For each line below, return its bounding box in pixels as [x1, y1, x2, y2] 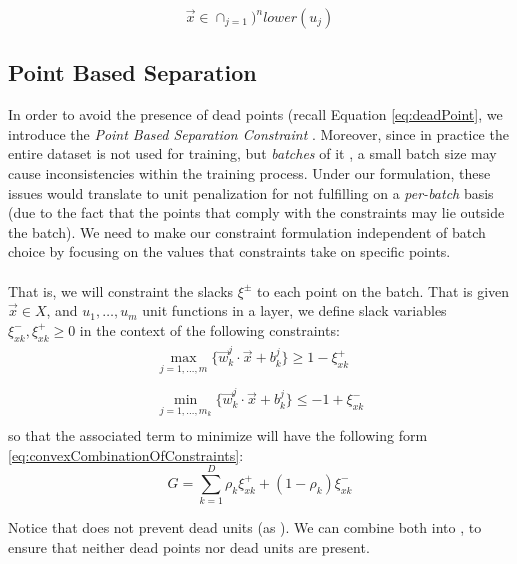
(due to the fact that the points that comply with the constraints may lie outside [8, 202, 505, 223]
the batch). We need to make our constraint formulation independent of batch [8, 221, 486, 242]
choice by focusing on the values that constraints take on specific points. [8, 241, 451, 262]
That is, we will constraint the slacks [8, 280, 234, 301]
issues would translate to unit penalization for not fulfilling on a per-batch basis [8, 182, 494, 203]
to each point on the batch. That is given [256, 280, 510, 301]
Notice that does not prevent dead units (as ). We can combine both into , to [8, 517, 482, 538]
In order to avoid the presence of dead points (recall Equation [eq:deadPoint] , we [8, 104, 503, 125]
